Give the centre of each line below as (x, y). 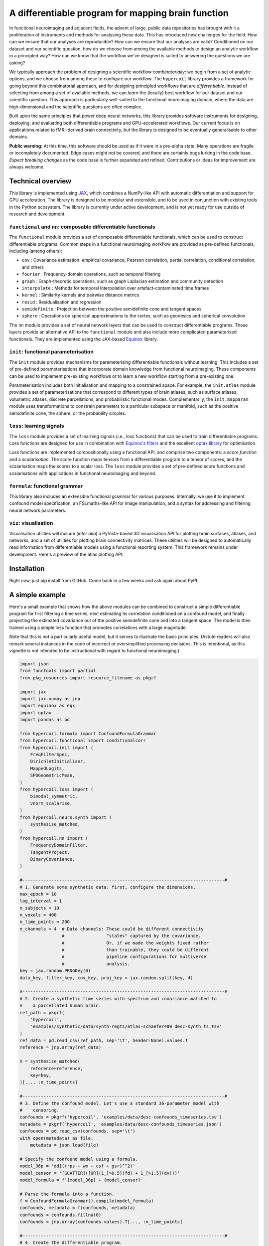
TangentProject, (50, 852)
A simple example (37, 595)
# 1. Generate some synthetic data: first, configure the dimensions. (108, 887)
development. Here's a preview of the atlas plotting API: (67, 554)
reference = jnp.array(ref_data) (61, 1047)
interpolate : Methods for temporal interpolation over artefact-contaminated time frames (115, 288)
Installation (27, 568)
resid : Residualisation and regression (62, 302)
